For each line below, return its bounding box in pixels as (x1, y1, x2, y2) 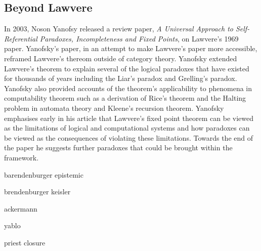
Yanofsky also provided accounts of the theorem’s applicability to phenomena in (4, 82, 252, 93)
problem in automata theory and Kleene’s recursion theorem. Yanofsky (4, 102, 224, 113)
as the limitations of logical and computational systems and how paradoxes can (4, 122, 250, 133)
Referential (4, 33, 37, 44)
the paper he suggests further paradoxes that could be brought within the (4, 142, 233, 153)
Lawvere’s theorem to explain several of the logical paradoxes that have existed (4, 63, 249, 73)
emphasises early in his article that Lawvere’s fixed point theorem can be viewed (4, 112, 254, 123)
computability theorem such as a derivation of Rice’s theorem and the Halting (4, 93, 246, 103)
